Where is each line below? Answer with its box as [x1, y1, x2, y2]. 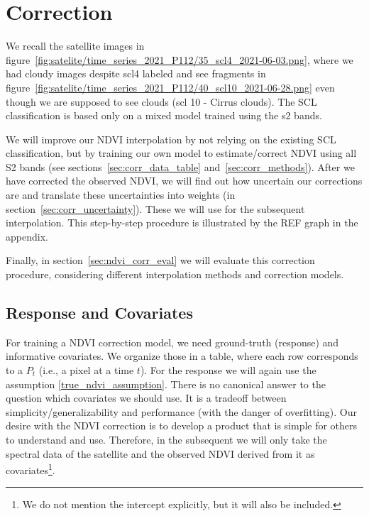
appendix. [6, 229, 48, 243]
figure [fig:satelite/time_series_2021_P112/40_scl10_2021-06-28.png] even [6, 79, 335, 94]
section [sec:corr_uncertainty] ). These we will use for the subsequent [6, 201, 305, 216]
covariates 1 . [6, 461, 55, 477]
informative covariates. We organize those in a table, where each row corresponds [6, 348, 358, 363]
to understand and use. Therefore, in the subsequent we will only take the [6, 432, 327, 446]
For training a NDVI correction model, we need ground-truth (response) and [6, 334, 339, 349]
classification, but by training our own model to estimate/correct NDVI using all [6, 146, 357, 160]
